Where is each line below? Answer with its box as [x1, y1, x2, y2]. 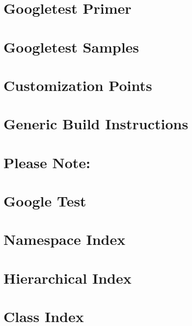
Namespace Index [3, 229, 126, 249]
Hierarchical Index [3, 267, 132, 288]
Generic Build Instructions [3, 114, 189, 134]
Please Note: [3, 152, 91, 172]
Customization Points [3, 75, 152, 95]
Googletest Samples [3, 36, 139, 57]
